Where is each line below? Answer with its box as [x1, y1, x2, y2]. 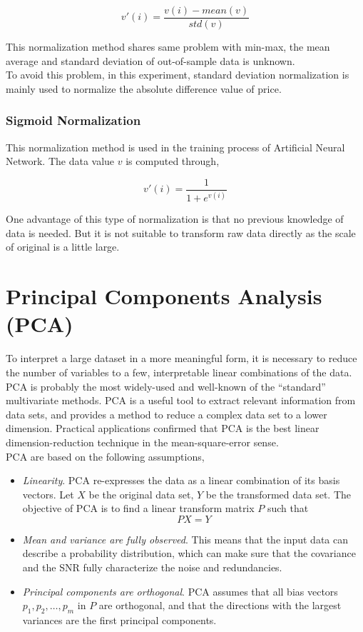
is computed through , [126, 154, 220, 169]
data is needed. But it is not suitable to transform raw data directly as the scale [6, 225, 356, 240]
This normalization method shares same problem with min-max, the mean [6, 39, 330, 54]
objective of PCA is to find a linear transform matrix [22, 501, 255, 516]
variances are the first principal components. [22, 613, 217, 628]
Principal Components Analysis [6, 281, 322, 311]
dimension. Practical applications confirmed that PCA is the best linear [6, 421, 319, 436]
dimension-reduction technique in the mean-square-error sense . [6, 434, 279, 449]
